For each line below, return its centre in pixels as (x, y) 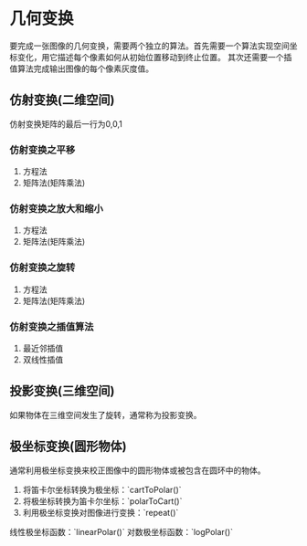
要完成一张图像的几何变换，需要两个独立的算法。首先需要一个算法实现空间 (149, 46)
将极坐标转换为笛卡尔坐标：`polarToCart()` (102, 501)
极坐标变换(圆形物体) (68, 447)
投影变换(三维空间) (62, 391)
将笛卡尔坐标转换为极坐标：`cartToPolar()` (102, 489)
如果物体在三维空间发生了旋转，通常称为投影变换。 (106, 415)
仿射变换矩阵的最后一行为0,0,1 (66, 123)
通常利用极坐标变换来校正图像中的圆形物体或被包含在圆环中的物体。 (138, 470)
